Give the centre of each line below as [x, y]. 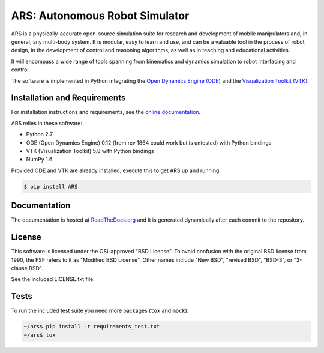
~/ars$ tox [40, 335]
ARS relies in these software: [46, 123]
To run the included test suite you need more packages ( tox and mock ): [100, 311]
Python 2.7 [40, 134]
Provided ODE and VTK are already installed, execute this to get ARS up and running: [116, 170]
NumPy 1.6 [39, 160]
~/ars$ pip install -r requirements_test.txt [92, 327]
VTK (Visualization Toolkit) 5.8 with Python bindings [90, 151]
